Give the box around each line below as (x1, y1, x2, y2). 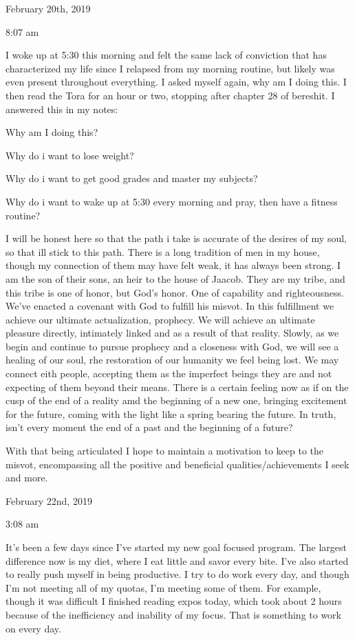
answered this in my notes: (6, 101, 118, 116)
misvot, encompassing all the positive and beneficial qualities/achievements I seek (6, 457, 349, 471)
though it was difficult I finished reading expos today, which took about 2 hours (6, 594, 342, 608)
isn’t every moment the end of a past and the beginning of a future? (6, 420, 293, 434)
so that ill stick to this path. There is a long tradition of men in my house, (6, 244, 320, 259)
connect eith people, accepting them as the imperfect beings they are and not (6, 366, 332, 381)
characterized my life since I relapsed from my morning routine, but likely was (6, 61, 335, 75)
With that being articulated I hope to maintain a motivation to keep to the (6, 443, 324, 458)
